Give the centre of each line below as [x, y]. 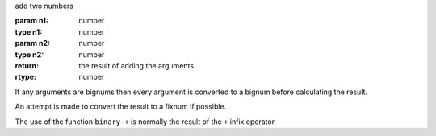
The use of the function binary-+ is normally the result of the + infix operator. [146, 122]
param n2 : [33, 43]
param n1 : [31, 21]
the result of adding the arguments [136, 65]
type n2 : [29, 54]
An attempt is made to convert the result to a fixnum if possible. [121, 107]
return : [27, 65]
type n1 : [29, 31]
